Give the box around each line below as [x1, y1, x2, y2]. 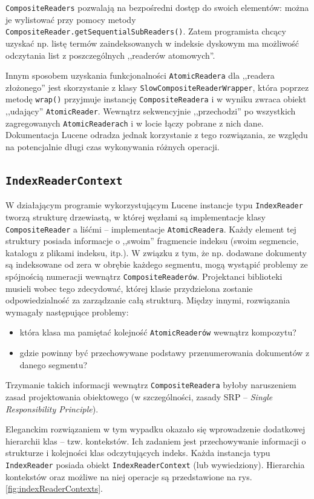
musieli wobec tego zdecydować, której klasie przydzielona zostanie [5, 282, 253, 294]
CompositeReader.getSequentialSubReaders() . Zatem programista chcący [5, 25, 286, 38]
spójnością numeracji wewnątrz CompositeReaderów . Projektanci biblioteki [5, 270, 283, 283]
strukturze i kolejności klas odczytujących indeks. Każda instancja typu [5, 446, 270, 459]
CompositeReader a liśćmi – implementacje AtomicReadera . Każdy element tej [5, 222, 296, 235]
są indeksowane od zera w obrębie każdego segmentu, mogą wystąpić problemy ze [5, 258, 308, 271]
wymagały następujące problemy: [5, 305, 129, 318]
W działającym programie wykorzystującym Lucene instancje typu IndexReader [5, 199, 303, 211]
